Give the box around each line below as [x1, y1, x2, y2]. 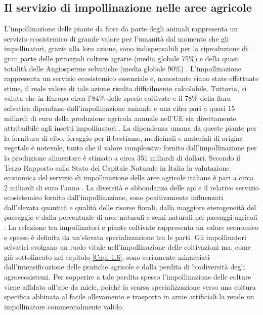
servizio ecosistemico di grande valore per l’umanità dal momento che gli [4, 33, 229, 44]
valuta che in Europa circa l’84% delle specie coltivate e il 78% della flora [4, 93, 231, 103]
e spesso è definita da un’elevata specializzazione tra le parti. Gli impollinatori [4, 231, 246, 242]
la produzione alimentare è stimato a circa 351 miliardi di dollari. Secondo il [4, 152, 240, 163]
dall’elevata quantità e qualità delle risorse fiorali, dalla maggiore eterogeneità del [4, 202, 256, 212]
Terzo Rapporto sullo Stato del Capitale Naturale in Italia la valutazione [4, 162, 230, 173]
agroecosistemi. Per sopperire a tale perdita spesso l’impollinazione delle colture [4, 271, 251, 282]
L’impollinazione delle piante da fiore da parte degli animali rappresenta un [4, 23, 238, 34]
